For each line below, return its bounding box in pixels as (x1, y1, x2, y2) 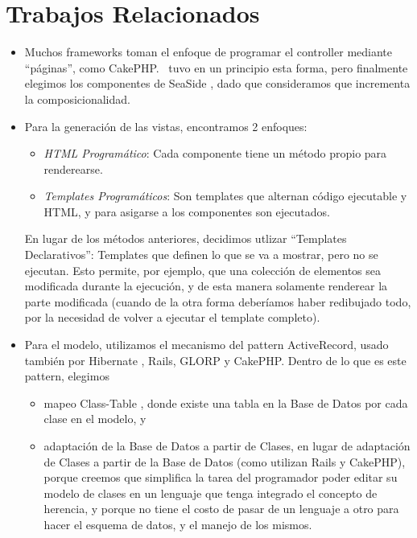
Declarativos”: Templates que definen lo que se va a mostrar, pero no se (24, 246, 378, 263)
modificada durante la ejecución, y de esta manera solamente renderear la (24, 277, 388, 294)
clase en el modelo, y (43, 410, 147, 427)
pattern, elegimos (24, 368, 109, 384)
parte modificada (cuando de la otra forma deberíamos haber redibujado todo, (24, 293, 411, 310)
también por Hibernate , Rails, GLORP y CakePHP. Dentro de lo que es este (24, 351, 407, 368)
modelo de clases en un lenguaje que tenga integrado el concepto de (43, 484, 378, 501)
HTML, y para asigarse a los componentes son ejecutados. (43, 203, 330, 220)
